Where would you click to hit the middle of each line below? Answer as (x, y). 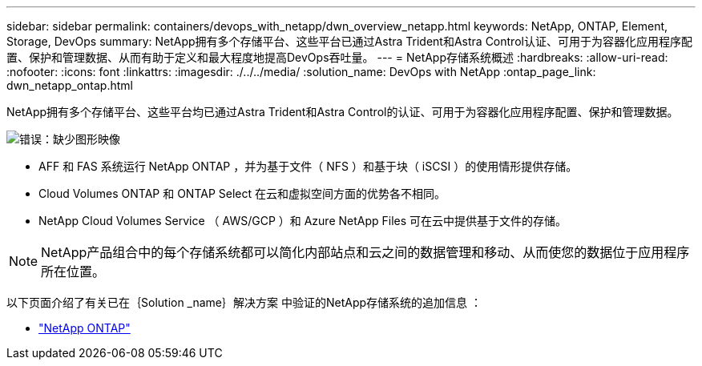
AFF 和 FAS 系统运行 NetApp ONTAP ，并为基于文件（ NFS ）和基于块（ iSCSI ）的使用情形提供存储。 (308, 166)
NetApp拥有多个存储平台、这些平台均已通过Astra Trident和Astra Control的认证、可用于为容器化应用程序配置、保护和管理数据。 (343, 112)
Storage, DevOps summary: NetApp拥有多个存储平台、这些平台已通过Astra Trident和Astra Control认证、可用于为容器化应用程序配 (349, 41)
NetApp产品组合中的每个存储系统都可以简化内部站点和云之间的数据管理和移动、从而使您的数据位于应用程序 (365, 252)
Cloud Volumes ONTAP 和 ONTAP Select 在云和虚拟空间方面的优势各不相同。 (242, 193)
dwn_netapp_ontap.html (70, 85)
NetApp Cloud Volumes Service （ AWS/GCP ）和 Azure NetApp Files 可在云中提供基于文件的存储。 (303, 221)
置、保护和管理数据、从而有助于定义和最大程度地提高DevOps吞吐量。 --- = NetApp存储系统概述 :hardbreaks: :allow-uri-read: (337, 57)
